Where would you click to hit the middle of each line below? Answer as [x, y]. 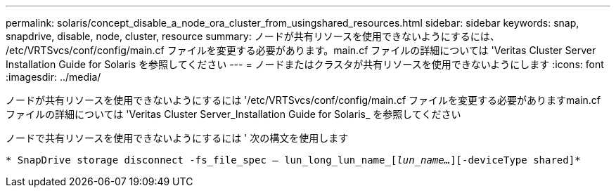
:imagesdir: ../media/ [53, 77]
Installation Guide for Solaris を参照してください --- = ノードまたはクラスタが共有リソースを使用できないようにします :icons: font [305, 64]
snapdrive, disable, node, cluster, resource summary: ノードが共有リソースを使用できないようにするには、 [253, 36]
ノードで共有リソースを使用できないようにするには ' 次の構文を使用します [177, 138]
